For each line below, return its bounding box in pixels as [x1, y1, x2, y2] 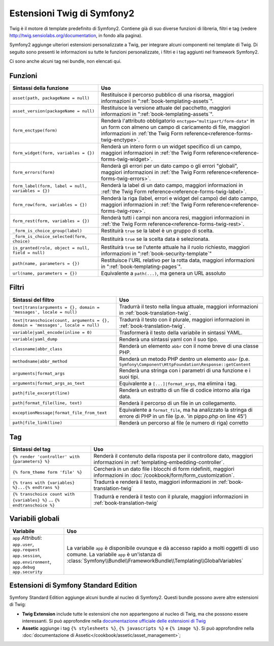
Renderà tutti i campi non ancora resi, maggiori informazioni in [100, 214, 250, 221]
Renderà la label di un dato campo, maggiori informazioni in [100, 182, 244, 189]
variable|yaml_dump [12, 336, 58, 342]
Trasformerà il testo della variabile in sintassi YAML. [119, 329, 243, 336]
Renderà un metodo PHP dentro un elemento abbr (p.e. [119, 355, 250, 362]
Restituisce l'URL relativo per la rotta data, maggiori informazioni [100, 257, 255, 264]
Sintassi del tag [12, 446, 51, 453]
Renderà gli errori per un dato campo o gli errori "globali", [100, 163, 238, 170]
